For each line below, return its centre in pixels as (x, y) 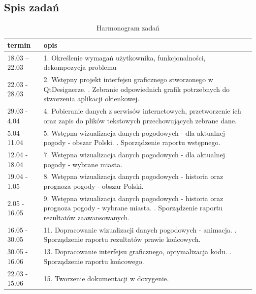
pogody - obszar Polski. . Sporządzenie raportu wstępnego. (132, 142)
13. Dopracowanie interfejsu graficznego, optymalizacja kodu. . (138, 251)
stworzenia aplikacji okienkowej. (92, 99)
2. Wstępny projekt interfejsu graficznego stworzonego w (128, 79)
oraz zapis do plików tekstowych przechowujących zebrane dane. (140, 120)
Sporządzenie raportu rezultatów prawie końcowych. (122, 239)
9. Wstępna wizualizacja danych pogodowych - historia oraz (133, 198)
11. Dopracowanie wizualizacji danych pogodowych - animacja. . (140, 229)
